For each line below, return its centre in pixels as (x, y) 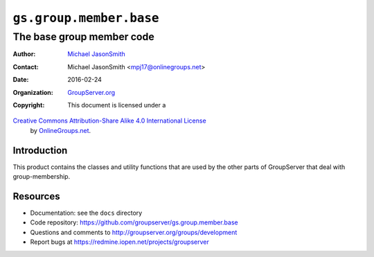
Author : (24, 54)
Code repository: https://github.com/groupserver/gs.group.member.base (134, 222)
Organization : (33, 92)
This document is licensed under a (117, 105)
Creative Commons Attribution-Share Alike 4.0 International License (110, 121)
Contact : (26, 67)
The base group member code (84, 37)
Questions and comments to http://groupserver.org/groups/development (134, 232)
